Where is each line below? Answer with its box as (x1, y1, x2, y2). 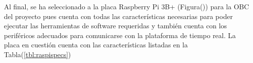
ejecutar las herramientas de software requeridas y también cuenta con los (4, 21, 227, 31)
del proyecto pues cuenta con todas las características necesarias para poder (4, 11, 233, 21)
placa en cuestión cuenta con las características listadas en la (4, 40, 188, 50)
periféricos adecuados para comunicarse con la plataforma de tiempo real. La (4, 30, 236, 40)
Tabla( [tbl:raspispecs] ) (4, 49, 71, 59)
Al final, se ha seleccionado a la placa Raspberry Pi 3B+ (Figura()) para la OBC (4, 1, 249, 11)
